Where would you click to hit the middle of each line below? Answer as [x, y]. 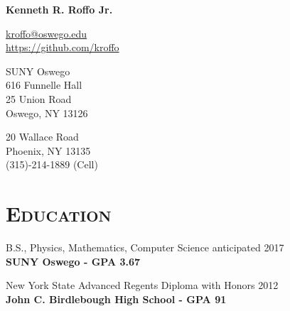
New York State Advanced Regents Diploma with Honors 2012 [142, 285]
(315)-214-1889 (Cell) [52, 164]
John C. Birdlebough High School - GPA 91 [116, 299]
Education [59, 213]
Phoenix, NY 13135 [48, 150]
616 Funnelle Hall [44, 85]
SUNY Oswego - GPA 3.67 [73, 261]
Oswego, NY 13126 [47, 113]
